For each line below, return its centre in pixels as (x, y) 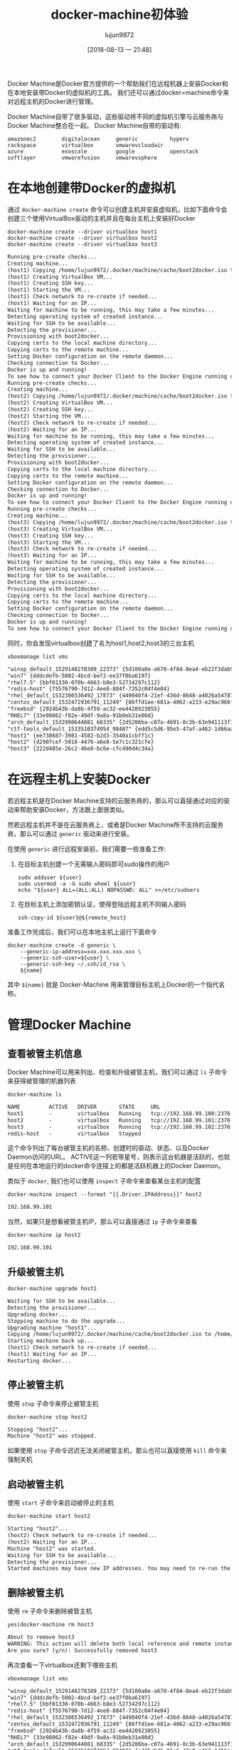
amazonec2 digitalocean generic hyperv (99, 139)
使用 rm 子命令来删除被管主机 (50, 1611)
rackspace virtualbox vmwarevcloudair (85, 145)
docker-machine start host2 (49, 1517)
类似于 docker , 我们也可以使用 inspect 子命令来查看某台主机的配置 (104, 1181)
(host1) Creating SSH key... (51, 283)
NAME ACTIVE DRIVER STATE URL (84, 1107)
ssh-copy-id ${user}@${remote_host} (72, 918)
